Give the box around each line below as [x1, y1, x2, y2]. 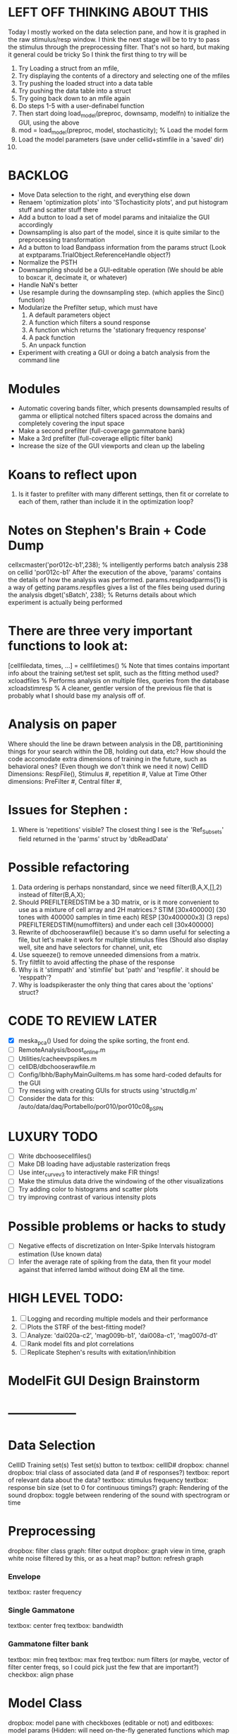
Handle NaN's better [18, 281, 78, 289]
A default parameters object [28, 311, 111, 319]
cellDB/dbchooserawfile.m [18, 1063, 96, 1071]
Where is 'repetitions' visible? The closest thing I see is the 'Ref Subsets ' [18, 826, 224, 836]
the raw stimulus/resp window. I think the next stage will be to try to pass [8, 35, 220, 43]
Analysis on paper [8, 716, 117, 732]
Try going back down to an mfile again [18, 93, 130, 103]
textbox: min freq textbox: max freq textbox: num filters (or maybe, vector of [8, 1655, 230, 1663]
